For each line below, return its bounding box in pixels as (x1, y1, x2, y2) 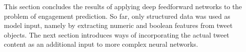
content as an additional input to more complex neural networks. (4, 39, 198, 49)
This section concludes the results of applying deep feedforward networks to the (4, 1, 242, 11)
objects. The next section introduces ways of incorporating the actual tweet (4, 29, 229, 39)
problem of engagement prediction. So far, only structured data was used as (4, 11, 230, 21)
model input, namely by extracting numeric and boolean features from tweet (4, 20, 233, 30)
